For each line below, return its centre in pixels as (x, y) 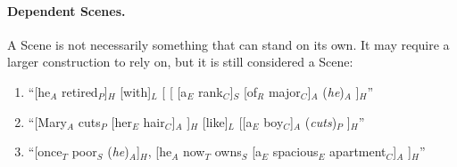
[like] (215, 121)
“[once (45, 151)
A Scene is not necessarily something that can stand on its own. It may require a (228, 44)
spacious (295, 151)
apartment (358, 151)
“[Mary (48, 121)
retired (80, 91)
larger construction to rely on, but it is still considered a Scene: (180, 62)
